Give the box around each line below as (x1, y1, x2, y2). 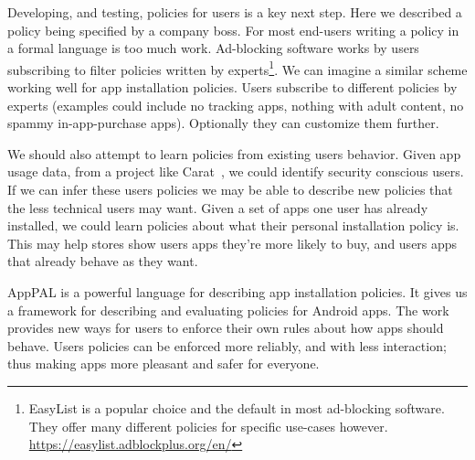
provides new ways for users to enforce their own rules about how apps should (7, 318, 444, 337)
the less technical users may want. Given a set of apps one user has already (7, 198, 428, 217)
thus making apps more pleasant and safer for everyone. (7, 354, 320, 373)
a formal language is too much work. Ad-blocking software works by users (7, 38, 419, 58)
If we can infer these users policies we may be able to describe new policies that (7, 180, 453, 198)
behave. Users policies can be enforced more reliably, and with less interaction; (7, 336, 447, 355)
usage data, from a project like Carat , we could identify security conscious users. (7, 162, 464, 181)
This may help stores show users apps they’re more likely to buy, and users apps (7, 233, 458, 252)
